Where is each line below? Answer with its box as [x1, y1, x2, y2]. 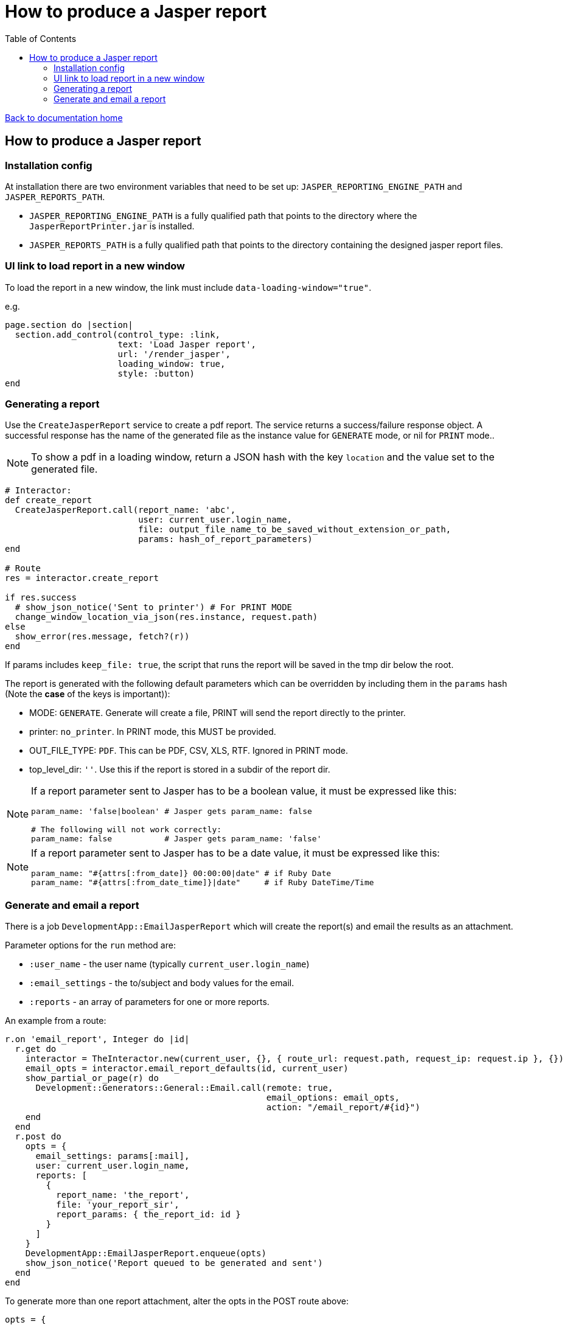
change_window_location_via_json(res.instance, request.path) [15, 612, 318, 622]
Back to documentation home [5, 112, 123, 123]
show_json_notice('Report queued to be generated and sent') [25, 1258, 323, 1268]
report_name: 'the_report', [56, 1190, 190, 1200]
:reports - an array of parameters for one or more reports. [29, 996, 270, 1007]
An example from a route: [5, 1015, 106, 1026]
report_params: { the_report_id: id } [56, 1209, 241, 1220]
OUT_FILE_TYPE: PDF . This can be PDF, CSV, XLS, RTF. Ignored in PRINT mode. [29, 745, 348, 756]
